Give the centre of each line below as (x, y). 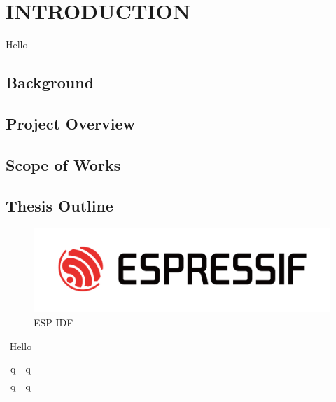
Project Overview (71, 123)
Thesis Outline (59, 206)
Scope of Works (63, 164)
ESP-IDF (54, 322)
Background (50, 82)
